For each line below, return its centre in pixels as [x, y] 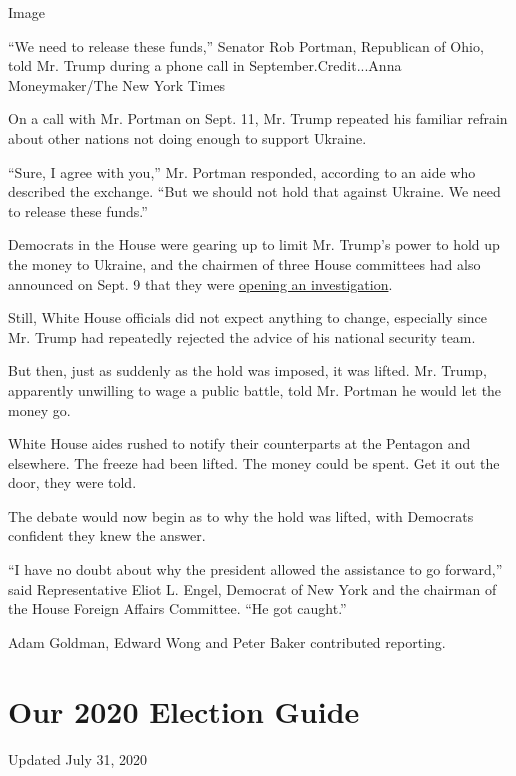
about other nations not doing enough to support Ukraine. [187, 137]
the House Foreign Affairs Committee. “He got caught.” [177, 608]
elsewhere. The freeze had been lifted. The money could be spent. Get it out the [254, 462]
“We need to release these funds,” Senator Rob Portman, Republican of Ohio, [246, 45]
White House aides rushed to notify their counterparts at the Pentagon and [239, 443]
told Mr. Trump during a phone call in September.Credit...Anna [205, 65]
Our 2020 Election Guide [184, 710]
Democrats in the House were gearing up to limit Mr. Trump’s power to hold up [254, 244]
